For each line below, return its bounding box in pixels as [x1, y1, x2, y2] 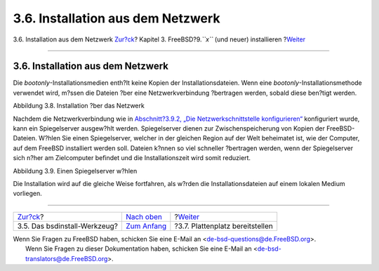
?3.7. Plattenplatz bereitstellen [174, 221, 274, 231]
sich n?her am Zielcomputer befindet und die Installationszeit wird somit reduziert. [13, 154, 251, 162]
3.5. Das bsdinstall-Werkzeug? [17, 221, 119, 231]
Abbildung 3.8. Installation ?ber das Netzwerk [13, 102, 145, 110]
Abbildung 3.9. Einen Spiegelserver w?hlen [13, 166, 138, 175]
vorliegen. [13, 190, 42, 198]
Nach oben [125, 211, 163, 221]
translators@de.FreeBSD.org [25, 254, 108, 263]
